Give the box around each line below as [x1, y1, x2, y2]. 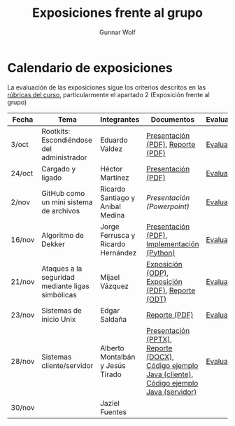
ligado [41, 173, 62, 183]
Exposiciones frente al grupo [31, 5, 204, 21]
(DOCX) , [145, 352, 175, 362]
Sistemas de [41, 306, 83, 315]
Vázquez [100, 281, 129, 291]
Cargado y [41, 164, 76, 173]
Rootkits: [41, 126, 71, 136]
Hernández [100, 248, 137, 257]
